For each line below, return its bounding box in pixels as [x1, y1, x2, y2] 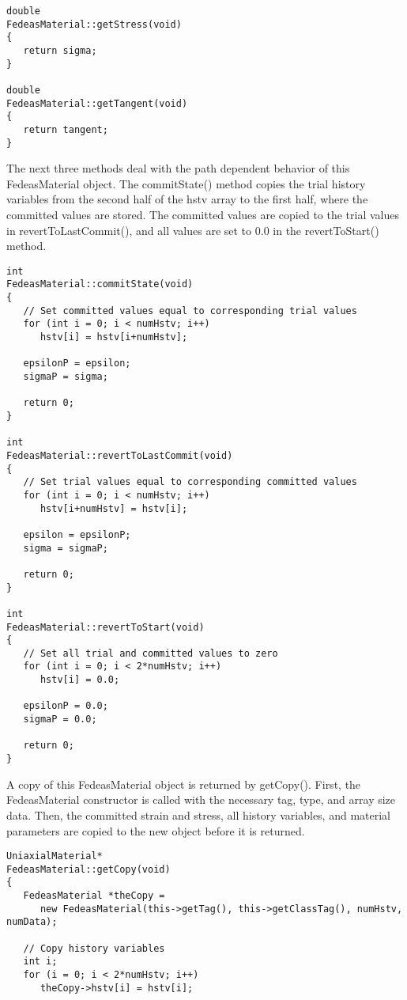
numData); [6, 916, 58, 928]
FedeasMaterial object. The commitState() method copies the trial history [6, 175, 366, 191]
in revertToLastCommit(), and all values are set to [6, 222, 252, 238]
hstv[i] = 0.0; [40, 674, 120, 686]
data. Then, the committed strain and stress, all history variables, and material [6, 806, 390, 823]
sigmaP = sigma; [23, 371, 108, 383]
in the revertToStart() [273, 222, 379, 238]
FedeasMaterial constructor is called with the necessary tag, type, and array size [6, 791, 396, 808]
